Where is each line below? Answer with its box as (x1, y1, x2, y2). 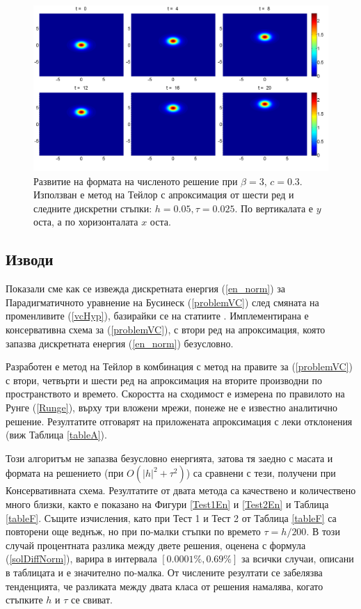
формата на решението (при (6, 466, 124, 480)
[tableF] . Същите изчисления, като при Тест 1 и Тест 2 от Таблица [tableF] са (6, 510, 337, 525)
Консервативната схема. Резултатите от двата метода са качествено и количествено (6, 483, 356, 498)
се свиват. (71, 592, 113, 607)
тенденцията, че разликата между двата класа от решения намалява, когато (6, 578, 323, 593)
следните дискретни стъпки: (33, 200, 152, 215)
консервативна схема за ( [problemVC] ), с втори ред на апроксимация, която (6, 322, 326, 337)
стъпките (6, 592, 43, 607)
